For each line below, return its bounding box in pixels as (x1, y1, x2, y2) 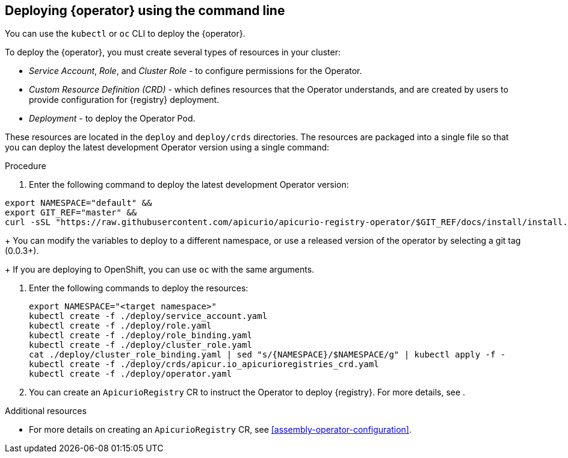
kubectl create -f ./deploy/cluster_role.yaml (29, 340, 252, 350)
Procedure (5, 161, 46, 172)
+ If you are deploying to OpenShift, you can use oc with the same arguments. (5, 264, 315, 275)
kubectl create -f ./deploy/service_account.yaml (29, 311, 268, 321)
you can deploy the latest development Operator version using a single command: (5, 142, 330, 153)
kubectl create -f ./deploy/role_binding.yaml (29, 330, 252, 341)
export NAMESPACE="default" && (5, 198, 152, 208)
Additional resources (5, 406, 87, 416)
